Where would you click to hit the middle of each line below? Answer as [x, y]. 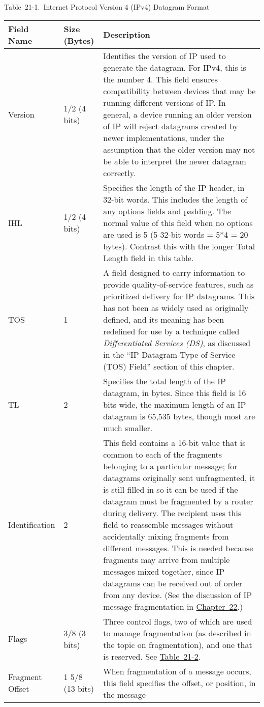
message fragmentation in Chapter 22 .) [173, 606]
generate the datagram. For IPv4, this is [175, 67]
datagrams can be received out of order [173, 583]
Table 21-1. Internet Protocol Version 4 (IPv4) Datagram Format [107, 7]
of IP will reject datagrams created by [171, 126]
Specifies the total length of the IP [164, 381]
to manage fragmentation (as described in [177, 633]
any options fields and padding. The [167, 211]
